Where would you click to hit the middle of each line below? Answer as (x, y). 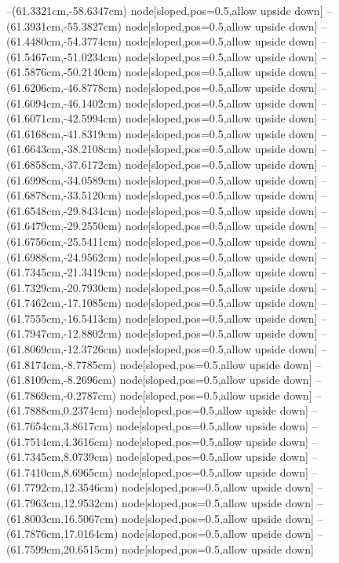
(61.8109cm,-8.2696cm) (61, 380)
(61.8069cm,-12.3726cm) (64, 349)
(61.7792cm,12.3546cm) (62, 487)
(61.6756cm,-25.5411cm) (64, 241)
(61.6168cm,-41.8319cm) (64, 133)
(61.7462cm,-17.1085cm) (64, 303)
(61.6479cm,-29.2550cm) (64, 226)
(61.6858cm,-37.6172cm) (64, 164)
